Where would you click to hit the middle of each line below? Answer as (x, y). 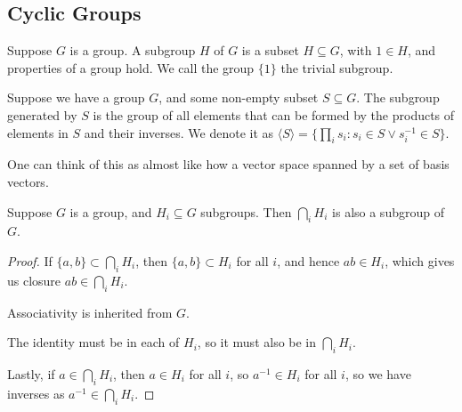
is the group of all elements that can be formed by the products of (274, 114)
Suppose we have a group (76, 97)
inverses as (36, 393)
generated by (42, 114)
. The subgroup (398, 97)
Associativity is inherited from (90, 312)
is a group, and (111, 211)
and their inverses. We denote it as (179, 132)
